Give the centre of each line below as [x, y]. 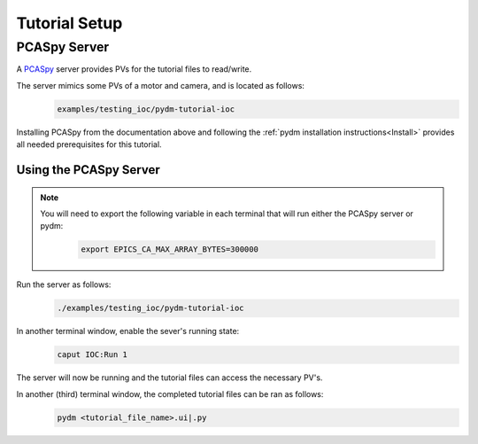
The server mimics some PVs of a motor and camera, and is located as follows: [161, 85]
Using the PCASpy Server [89, 170]
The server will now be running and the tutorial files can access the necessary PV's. [170, 378]
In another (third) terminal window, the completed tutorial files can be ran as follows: [170, 393]
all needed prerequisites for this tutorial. [89, 144]
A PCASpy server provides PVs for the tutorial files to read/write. [134, 69]
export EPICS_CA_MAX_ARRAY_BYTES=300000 [170, 249]
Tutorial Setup [69, 23]
